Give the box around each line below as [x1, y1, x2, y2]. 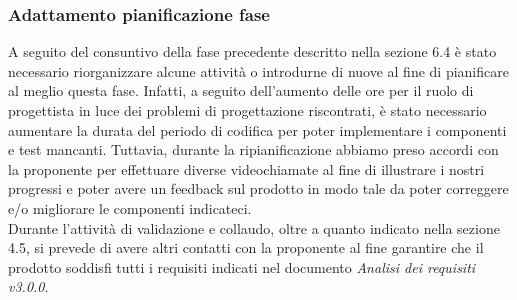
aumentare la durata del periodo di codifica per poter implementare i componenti [8, 119, 507, 140]
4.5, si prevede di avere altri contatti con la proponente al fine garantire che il [8, 237, 484, 258]
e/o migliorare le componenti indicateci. [8, 197, 252, 218]
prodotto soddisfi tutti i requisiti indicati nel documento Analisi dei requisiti [8, 256, 476, 277]
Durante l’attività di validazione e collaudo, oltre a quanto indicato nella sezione [8, 217, 500, 238]
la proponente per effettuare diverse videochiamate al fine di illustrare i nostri [8, 158, 485, 179]
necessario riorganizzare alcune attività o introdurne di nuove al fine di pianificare [8, 60, 509, 81]
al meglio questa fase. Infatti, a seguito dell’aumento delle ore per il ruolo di [8, 80, 474, 101]
